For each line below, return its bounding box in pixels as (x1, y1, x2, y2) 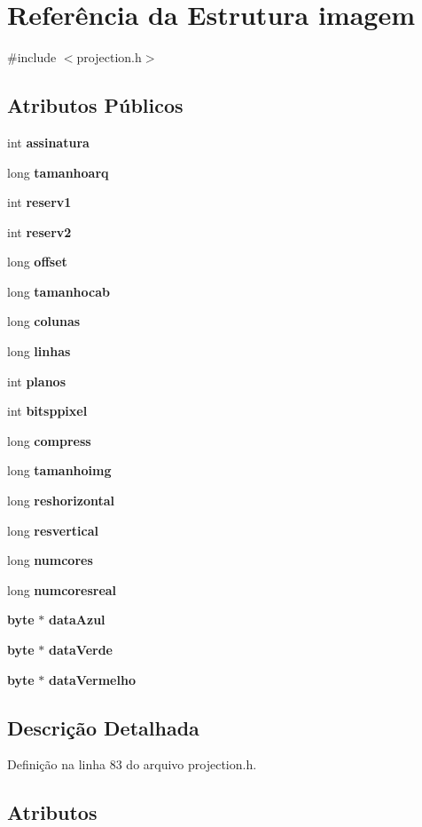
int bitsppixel (7, 402, 88, 420)
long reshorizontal (7, 491, 115, 510)
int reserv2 (7, 222, 72, 241)
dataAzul (48, 610, 105, 629)
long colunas (7, 312, 81, 330)
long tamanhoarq (7, 163, 109, 181)
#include (7, 48, 57, 67)
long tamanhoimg (7, 461, 112, 480)
